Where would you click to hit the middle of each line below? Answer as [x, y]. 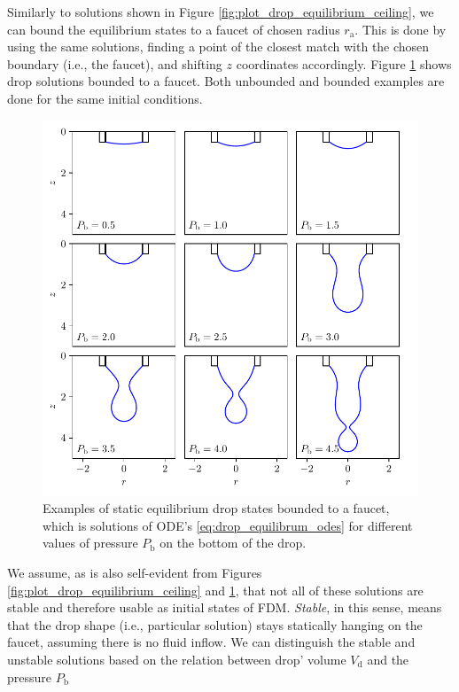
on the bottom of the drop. [233, 543]
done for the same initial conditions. [105, 98]
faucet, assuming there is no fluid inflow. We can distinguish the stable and [211, 642]
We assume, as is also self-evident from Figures [135, 572]
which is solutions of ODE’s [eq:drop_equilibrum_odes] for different [228, 525]
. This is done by [401, 29]
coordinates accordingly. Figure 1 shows [344, 63]
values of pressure [90, 543]
